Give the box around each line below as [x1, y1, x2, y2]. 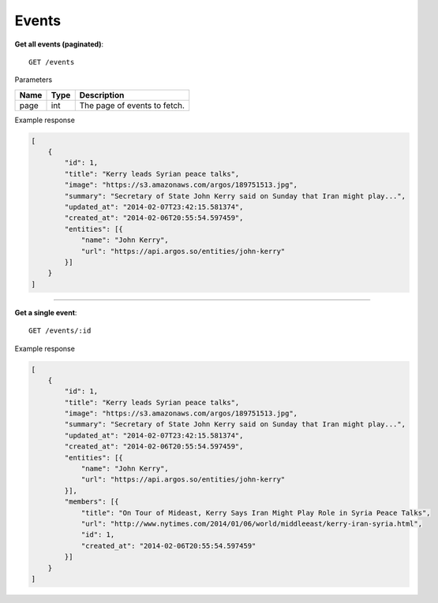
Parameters [14, 75, 53, 84]
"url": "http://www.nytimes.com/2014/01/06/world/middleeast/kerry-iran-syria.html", [80, 519, 422, 528]
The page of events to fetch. [79, 99, 185, 110]
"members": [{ [64, 497, 119, 506]
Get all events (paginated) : [14, 39, 104, 49]
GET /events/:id [28, 326, 92, 335]
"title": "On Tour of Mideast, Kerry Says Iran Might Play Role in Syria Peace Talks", [80, 508, 431, 517]
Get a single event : [14, 307, 77, 317]
